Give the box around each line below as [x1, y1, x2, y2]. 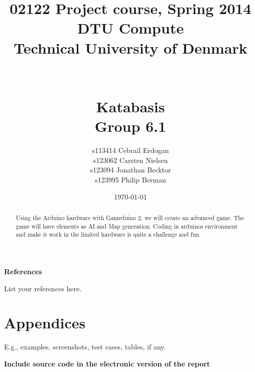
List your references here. [4, 283, 82, 293]
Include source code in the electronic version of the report [4, 358, 210, 368]
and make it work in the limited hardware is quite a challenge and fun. [16, 230, 201, 239]
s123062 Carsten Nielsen [93, 154, 168, 165]
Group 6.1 [94, 116, 167, 136]
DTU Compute [77, 18, 184, 38]
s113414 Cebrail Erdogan [92, 145, 169, 155]
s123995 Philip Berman [95, 174, 166, 185]
